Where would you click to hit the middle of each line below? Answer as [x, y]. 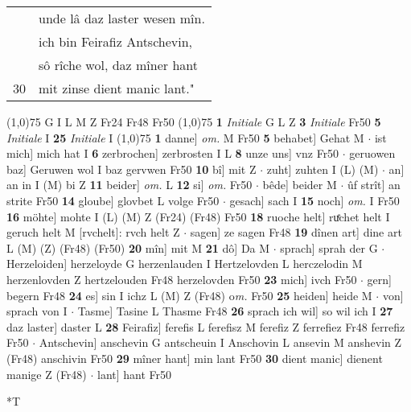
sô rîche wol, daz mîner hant [118, 65]
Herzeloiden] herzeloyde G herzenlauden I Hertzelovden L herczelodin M [185, 264]
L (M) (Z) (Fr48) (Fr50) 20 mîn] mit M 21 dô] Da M [138, 247]
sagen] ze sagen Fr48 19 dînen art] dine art [296, 232]
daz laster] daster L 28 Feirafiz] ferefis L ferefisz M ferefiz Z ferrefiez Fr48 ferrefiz [206, 326]
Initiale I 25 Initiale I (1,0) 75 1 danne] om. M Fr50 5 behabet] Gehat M [185, 137]
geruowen [372, 153]
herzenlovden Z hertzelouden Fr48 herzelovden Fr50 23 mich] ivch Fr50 [182, 279]
